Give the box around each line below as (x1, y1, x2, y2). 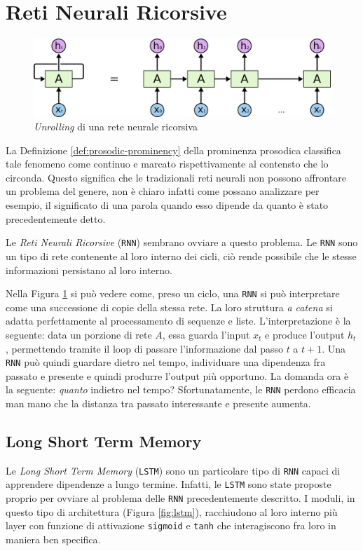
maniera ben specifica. (6, 532, 101, 547)
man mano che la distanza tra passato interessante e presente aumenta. (6, 396, 311, 411)
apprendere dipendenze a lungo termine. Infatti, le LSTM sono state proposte (6, 477, 331, 491)
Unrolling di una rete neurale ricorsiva (34, 119, 198, 134)
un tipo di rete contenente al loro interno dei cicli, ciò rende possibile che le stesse (6, 248, 357, 263)
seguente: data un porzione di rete (6, 327, 152, 341)
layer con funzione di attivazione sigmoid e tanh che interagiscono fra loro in (6, 518, 336, 533)
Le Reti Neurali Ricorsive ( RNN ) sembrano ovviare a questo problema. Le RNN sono (6, 235, 358, 250)
